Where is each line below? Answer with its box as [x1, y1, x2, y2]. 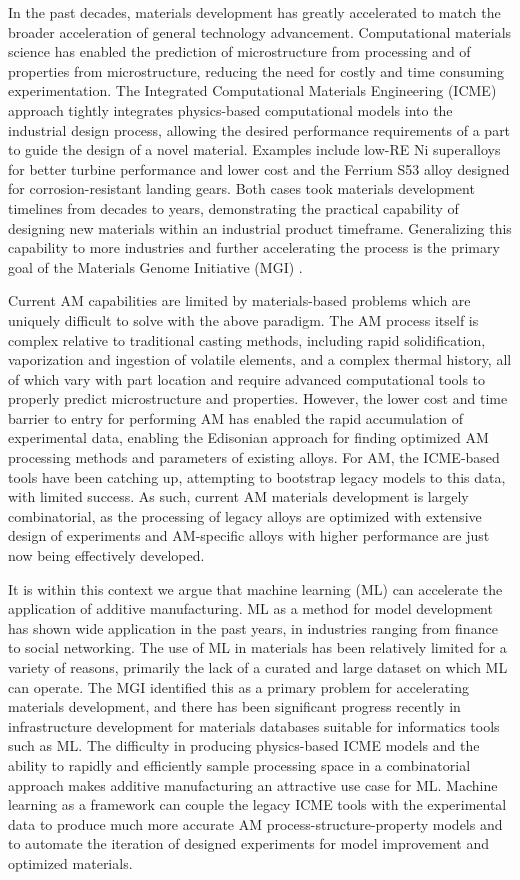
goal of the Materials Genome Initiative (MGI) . [8, 256, 303, 277]
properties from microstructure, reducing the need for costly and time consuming [8, 60, 505, 81]
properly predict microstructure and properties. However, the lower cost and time [8, 388, 508, 409]
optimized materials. [8, 852, 133, 873]
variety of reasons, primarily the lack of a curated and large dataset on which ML [8, 657, 508, 677]
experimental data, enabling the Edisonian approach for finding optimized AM [8, 427, 489, 448]
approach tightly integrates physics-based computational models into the [8, 99, 453, 120]
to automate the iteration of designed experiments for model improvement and [8, 833, 489, 854]
